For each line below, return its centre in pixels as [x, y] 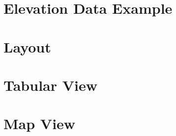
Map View [40, 123]
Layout [27, 46]
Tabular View [51, 85]
